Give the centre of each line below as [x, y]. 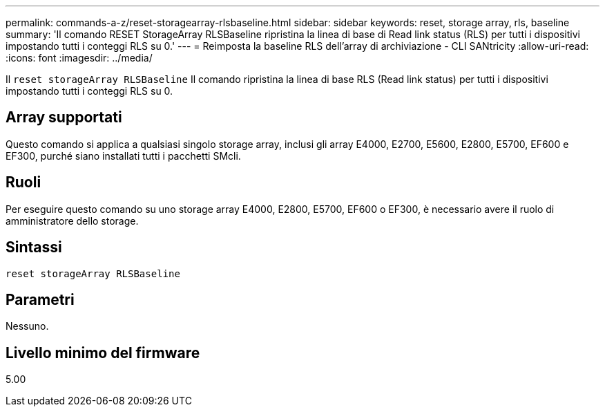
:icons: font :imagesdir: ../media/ [79, 58]
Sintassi [34, 247]
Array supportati [64, 118]
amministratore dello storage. [72, 221]
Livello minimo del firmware [103, 353]
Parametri [40, 299]
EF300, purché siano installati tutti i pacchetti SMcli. [123, 156]
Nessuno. [27, 326]
